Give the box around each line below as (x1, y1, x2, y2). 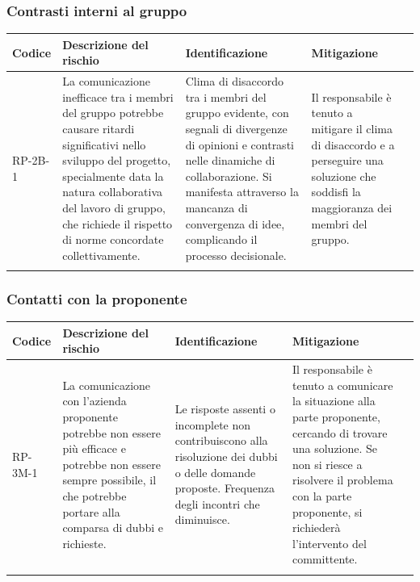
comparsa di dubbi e (62, 519, 163, 536)
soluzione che (311, 167, 376, 184)
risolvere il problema (292, 471, 393, 488)
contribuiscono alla (174, 432, 268, 449)
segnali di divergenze (185, 119, 288, 136)
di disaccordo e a (311, 136, 395, 153)
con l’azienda (62, 392, 127, 409)
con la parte (292, 487, 352, 504)
